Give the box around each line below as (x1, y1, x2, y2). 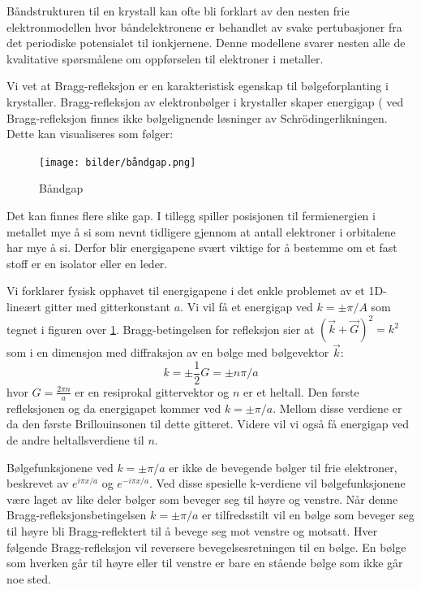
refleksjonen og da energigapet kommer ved (6, 399, 221, 416)
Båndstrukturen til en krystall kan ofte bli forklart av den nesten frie (6, 2, 350, 19)
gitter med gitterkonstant (45, 297, 171, 315)
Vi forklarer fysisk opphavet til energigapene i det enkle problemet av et (6, 282, 365, 299)
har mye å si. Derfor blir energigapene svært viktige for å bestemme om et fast (6, 239, 397, 256)
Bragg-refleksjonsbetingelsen (6, 506, 147, 523)
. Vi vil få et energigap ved (180, 297, 313, 315)
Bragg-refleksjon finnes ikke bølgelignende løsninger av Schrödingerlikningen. (6, 109, 388, 126)
